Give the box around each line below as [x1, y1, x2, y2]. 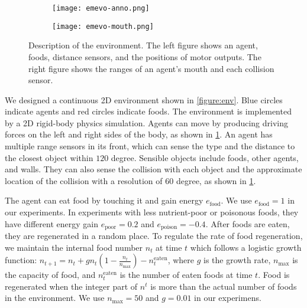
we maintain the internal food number [5, 241, 143, 253]
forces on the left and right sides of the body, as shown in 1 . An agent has [5, 128, 273, 140]
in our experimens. [194, 291, 261, 304]
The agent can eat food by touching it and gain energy [5, 194, 203, 207]
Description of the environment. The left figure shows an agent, [28, 39, 258, 51]
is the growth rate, [203, 254, 271, 266]
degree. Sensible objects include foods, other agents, [111, 151, 299, 163]
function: [5, 254, 37, 266]
